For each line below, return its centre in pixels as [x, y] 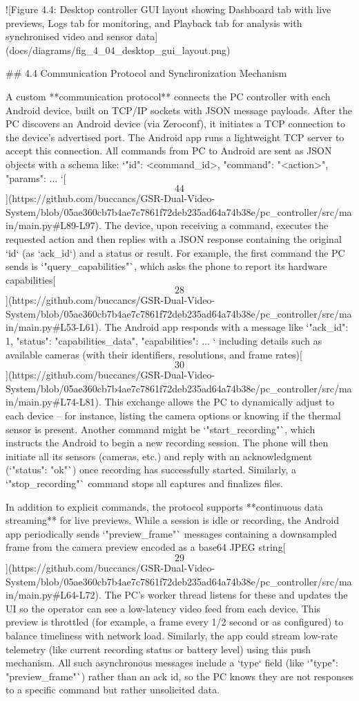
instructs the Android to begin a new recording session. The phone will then [167, 443]
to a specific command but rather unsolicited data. [113, 690]
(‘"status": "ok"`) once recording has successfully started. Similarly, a [151, 470]
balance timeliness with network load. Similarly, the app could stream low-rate [172, 635]
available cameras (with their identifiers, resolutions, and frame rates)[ [154, 354]
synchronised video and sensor [69, 36]
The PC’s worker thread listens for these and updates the [226, 595]
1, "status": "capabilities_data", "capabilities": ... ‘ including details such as [164, 341]
